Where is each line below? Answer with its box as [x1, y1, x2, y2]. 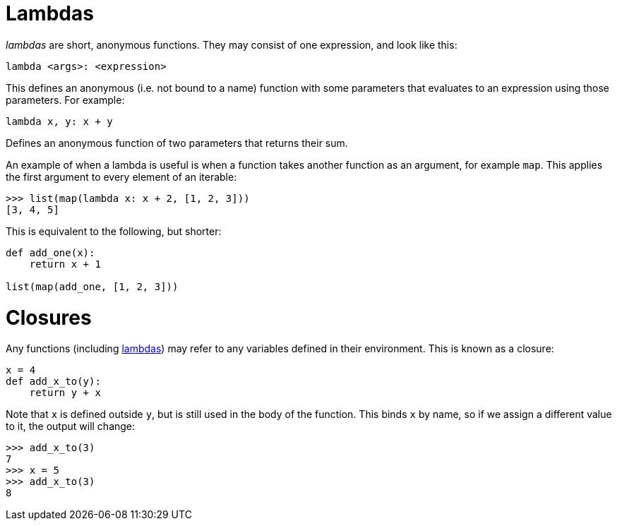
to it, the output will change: [6, 420, 136, 433]
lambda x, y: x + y [6, 115, 113, 127]
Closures [6, 305, 92, 330]
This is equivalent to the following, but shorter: [6, 225, 222, 237]
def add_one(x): [6, 246, 95, 258]
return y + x [29, 387, 101, 399]
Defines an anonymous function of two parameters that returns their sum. [6, 136, 348, 149]
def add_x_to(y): [6, 376, 101, 388]
